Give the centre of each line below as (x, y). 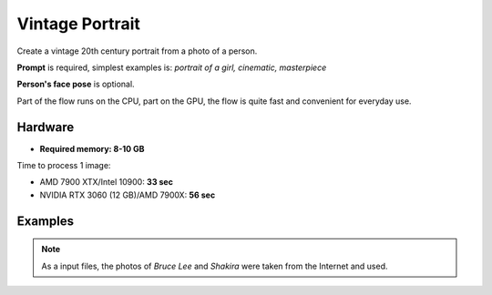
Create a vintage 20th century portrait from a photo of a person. (137, 51)
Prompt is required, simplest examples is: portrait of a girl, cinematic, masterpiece (172, 67)
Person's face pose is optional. (76, 84)
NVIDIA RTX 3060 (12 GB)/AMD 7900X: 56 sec (128, 195)
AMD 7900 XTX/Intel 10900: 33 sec (106, 182)
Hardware (46, 127)
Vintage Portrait (78, 24)
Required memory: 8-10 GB (92, 148)
